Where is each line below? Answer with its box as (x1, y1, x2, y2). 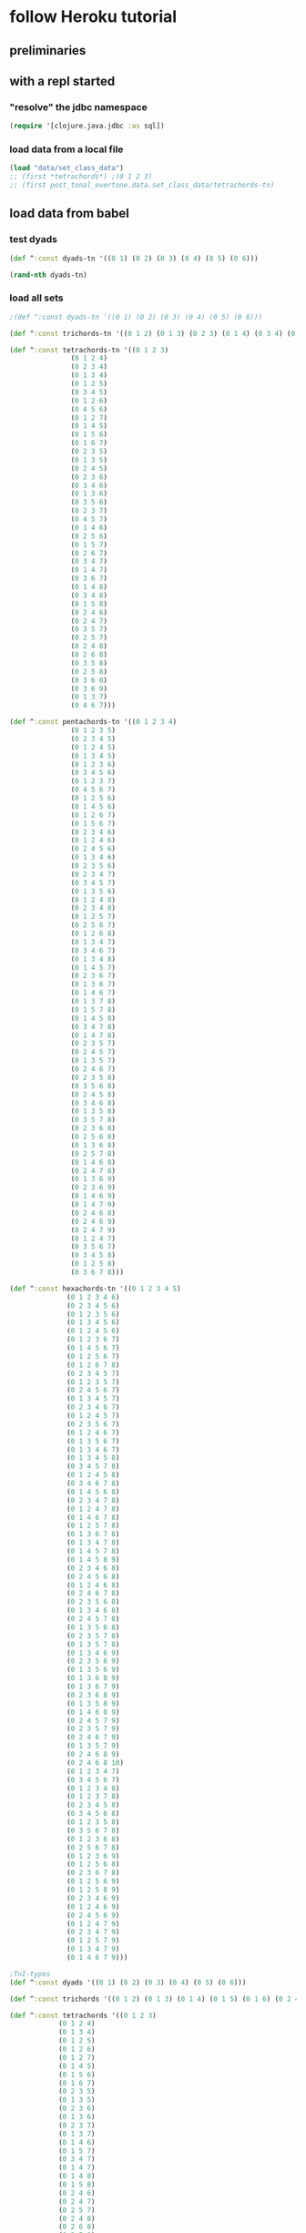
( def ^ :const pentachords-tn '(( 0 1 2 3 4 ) (9, 718, 178, 727)
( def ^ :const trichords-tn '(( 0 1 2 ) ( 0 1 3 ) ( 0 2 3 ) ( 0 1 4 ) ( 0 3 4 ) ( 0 (9, 329, 296, 338)
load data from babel (9, 206, 130, 221)
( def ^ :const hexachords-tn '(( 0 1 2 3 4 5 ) (9, 1284, 181, 1293)
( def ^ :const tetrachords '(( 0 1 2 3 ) (9, 2011, 157, 2020)
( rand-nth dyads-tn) (9, 270, 88, 280)
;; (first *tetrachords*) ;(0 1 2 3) (9, 172, 153, 181)
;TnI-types (9, 1969, 51, 1978)
